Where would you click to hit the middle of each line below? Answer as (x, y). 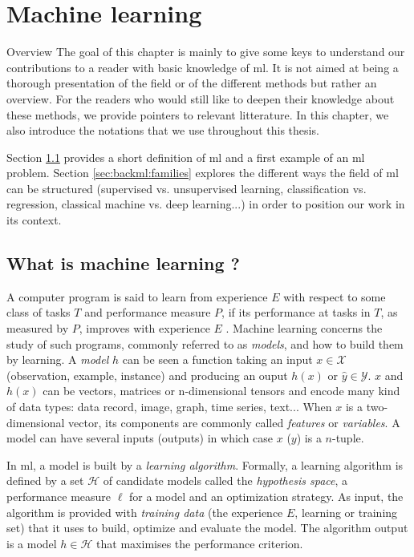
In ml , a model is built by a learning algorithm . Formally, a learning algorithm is (205, 464)
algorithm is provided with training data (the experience (145, 512)
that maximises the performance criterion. (200, 543)
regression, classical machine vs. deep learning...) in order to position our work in (206, 204)
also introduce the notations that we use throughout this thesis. (163, 130)
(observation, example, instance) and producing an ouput (147, 375)
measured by (38, 328)
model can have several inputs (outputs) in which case (140, 438)
